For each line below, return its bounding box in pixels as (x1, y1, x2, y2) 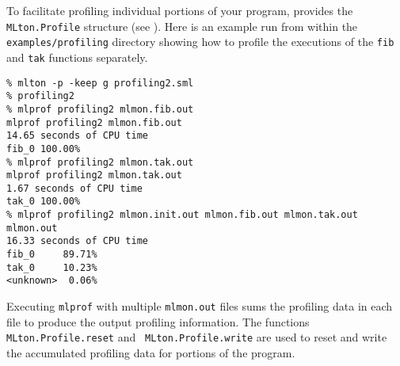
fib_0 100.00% (6, 143, 81, 154)
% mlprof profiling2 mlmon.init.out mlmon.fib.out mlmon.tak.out (6, 209, 358, 221)
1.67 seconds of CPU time (6, 182, 143, 194)
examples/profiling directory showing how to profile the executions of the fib (6, 33, 394, 50)
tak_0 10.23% (6, 261, 97, 273)
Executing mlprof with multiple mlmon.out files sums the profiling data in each (6, 298, 393, 315)
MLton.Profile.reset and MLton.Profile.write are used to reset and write (6, 329, 387, 345)
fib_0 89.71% (6, 249, 97, 261)
